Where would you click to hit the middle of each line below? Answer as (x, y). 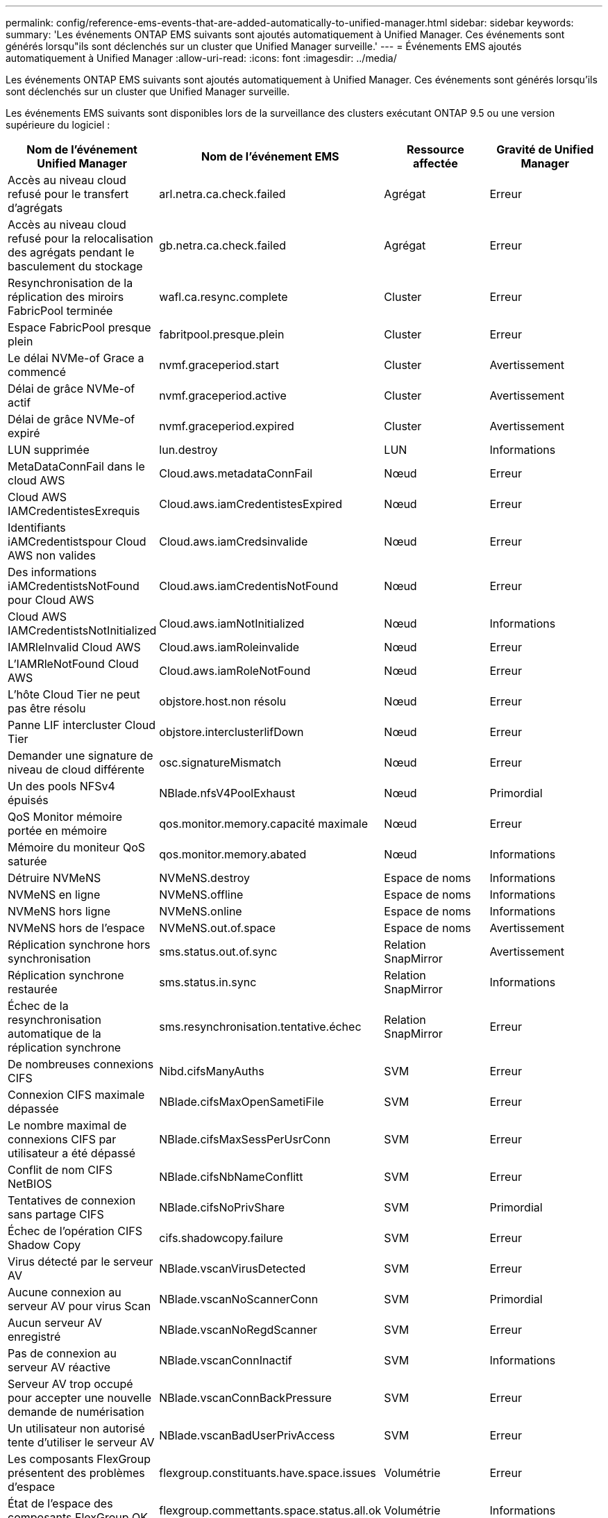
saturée (27, 861)
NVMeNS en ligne (54, 895)
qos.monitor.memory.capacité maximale (264, 824)
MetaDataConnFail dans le (76, 466)
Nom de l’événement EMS (270, 156)
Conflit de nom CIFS (60, 1170)
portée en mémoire (58, 831)
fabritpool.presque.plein (222, 334)
